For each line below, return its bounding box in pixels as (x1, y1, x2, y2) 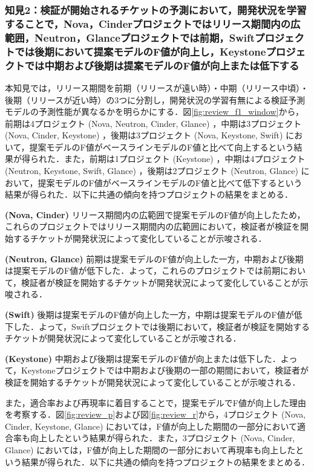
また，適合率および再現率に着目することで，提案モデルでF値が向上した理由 (5, 396, 306, 409)
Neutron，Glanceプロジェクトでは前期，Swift (34, 30, 255, 45)
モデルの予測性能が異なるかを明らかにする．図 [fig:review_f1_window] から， (5, 105, 304, 118)
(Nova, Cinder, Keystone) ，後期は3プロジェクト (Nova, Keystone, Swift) (5, 129, 283, 141)
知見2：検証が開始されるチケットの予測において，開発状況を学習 (5, 2, 307, 17)
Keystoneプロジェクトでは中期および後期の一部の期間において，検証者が (21, 364, 309, 377)
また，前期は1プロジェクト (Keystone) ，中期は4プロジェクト (64, 152, 306, 165)
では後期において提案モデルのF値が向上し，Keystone (15, 44, 266, 59)
